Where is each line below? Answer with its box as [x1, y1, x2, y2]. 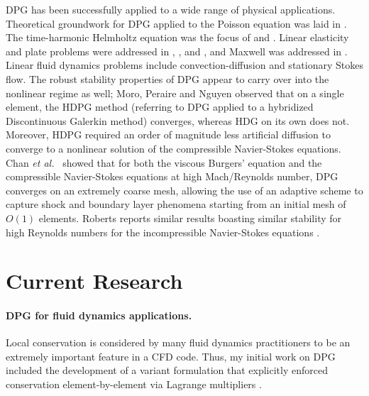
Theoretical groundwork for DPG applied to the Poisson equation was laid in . [6, 16, 347, 31]
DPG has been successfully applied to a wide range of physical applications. [6, 2, 336, 16]
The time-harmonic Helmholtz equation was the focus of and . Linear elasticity [6, 30, 349, 45]
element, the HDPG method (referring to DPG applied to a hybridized [6, 99, 314, 114]
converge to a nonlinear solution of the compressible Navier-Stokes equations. [6, 141, 341, 155]
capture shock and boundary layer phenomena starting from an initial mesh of [6, 197, 346, 211]
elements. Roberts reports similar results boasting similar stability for [38, 210, 342, 225]
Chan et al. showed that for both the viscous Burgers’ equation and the [6, 155, 322, 170]
